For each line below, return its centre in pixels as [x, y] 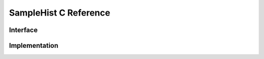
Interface [23, 30]
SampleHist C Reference [60, 13]
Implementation [34, 46]
